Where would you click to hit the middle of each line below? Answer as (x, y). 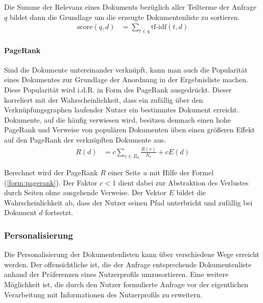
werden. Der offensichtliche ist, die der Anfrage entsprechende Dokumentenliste (128, 264)
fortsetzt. (59, 212)
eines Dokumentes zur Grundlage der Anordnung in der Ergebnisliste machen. (126, 79)
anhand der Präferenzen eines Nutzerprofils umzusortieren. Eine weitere (116, 274)
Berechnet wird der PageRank (51, 172)
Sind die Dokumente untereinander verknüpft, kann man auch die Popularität (126, 69)
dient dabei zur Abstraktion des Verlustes (183, 182)
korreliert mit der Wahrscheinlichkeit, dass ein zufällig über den (104, 99)
